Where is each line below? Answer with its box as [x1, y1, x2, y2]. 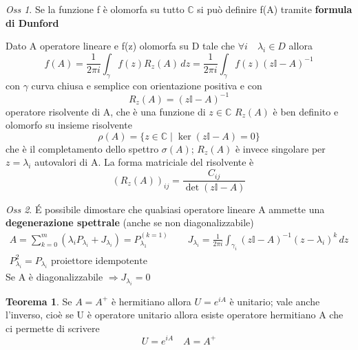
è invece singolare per [235, 141, 326, 155]
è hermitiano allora [111, 294, 191, 308]
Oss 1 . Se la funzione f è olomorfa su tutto [6, 2, 185, 16]
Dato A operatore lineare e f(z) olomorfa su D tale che [6, 39, 235, 53]
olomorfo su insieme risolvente [6, 118, 132, 132]
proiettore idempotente [50, 256, 148, 266]
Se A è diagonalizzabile [6, 270, 103, 284]
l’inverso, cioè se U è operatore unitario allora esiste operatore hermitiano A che [6, 307, 344, 322]
